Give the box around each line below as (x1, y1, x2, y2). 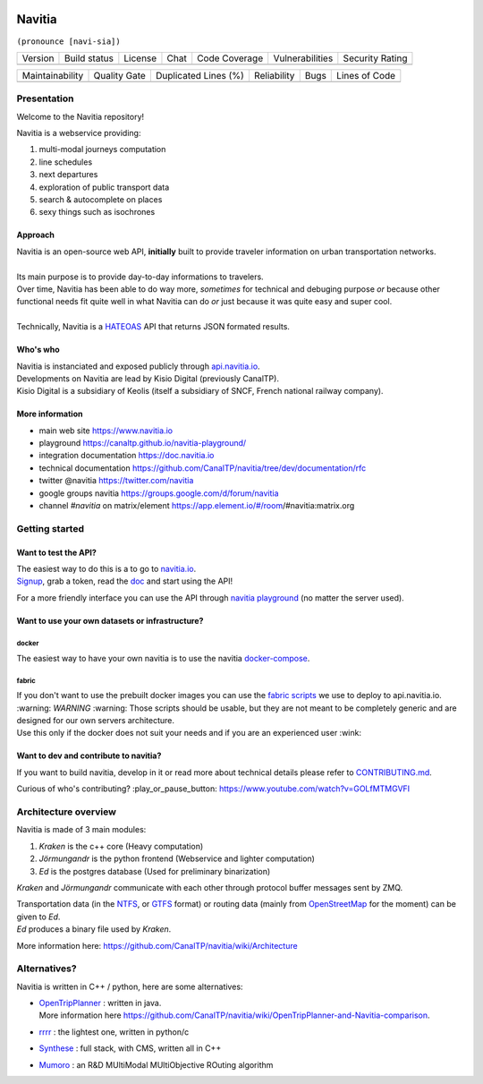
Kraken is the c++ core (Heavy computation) (38, 841, 204, 851)
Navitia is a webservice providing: (16, 128, 141, 139)
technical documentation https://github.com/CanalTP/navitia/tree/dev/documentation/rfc (38, 462, 367, 474)
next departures (38, 169, 98, 180)
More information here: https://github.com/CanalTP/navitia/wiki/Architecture (16, 940, 299, 951)
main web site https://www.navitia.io (38, 425, 174, 436)
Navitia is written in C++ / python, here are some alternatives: (16, 981, 243, 992)
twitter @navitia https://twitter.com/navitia (38, 475, 194, 486)
